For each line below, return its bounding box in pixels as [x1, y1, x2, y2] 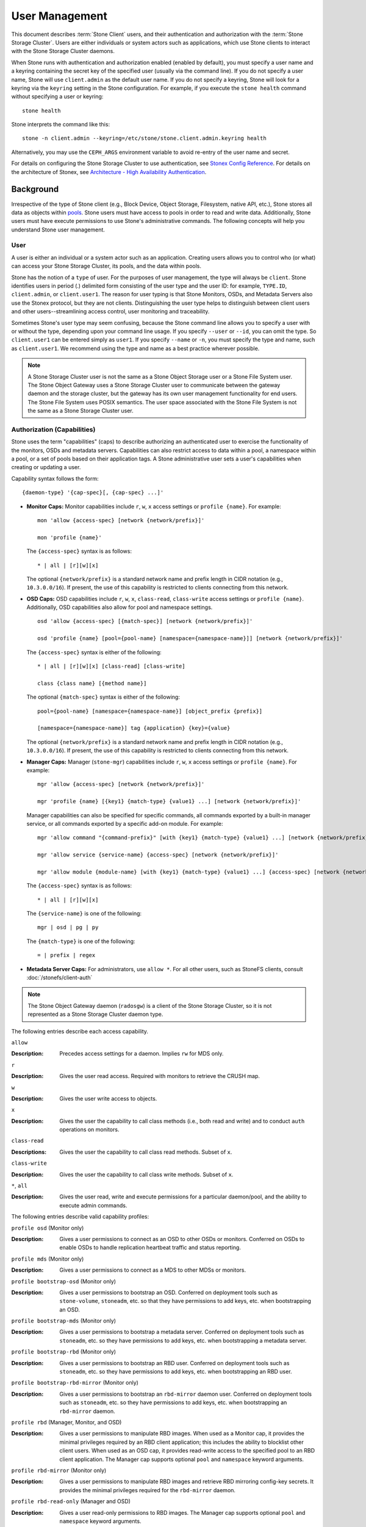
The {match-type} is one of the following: [26, 938, 135, 945]
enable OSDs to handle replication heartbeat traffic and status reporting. [59, 1244, 241, 1252]
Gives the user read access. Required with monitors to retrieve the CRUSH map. [59, 1073, 260, 1080]
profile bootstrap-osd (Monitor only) [11, 1277, 116, 1285]
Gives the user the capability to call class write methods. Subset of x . [59, 1170, 234, 1178]
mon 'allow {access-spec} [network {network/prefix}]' [37, 517, 205, 523]
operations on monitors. [59, 1126, 120, 1133]
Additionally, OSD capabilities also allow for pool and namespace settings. [26, 603, 213, 611]
